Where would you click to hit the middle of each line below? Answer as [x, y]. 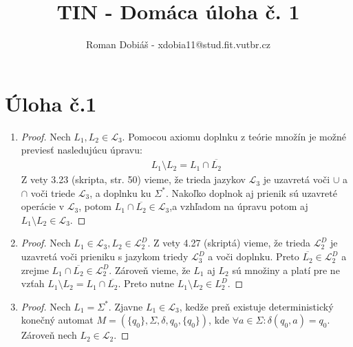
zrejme [35, 270]
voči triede [53, 192]
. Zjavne [126, 306]
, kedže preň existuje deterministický [256, 306]
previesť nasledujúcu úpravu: [82, 150]
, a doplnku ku [120, 192]
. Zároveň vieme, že [150, 270]
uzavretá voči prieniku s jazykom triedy [105, 256]
